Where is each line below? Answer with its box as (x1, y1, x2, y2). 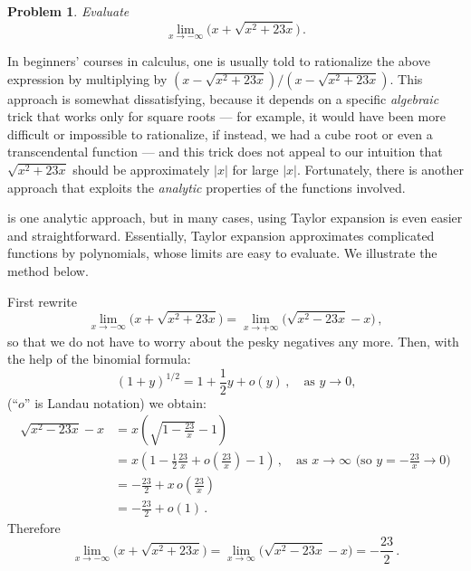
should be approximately (72, 159, 210, 178)
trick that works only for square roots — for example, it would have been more (7, 107, 446, 126)
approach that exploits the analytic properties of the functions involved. (7, 177, 406, 196)
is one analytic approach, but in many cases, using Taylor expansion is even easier (7, 208, 463, 227)
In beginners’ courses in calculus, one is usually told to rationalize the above (7, 52, 430, 70)
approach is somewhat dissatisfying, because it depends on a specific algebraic (7, 89, 439, 108)
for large (232, 159, 279, 178)
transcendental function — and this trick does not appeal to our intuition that (7, 142, 443, 161)
